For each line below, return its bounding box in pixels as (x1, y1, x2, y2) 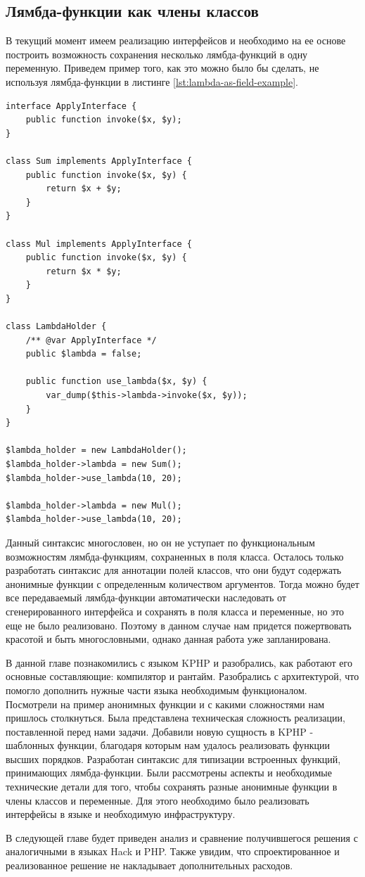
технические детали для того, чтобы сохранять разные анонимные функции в (6, 779, 338, 794)
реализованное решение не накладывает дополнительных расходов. (6, 858, 293, 873)
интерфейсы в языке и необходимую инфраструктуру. (6, 807, 236, 821)
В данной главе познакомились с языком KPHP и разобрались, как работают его (6, 655, 352, 670)
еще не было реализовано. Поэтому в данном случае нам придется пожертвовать (6, 617, 352, 632)
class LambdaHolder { (6, 321, 107, 332)
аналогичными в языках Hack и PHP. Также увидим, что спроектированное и (6, 844, 340, 859)
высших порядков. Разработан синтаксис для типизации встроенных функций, (6, 751, 341, 766)
